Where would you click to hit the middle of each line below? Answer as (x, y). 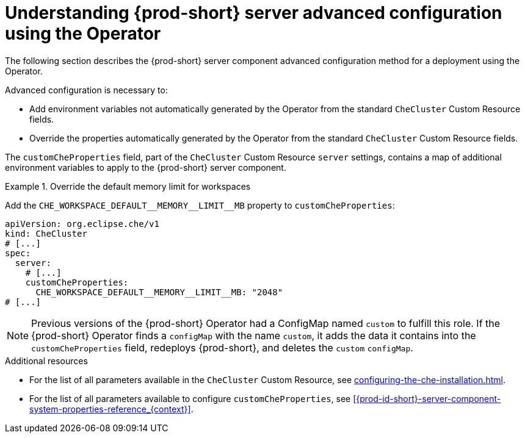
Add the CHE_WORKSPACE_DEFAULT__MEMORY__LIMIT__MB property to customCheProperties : (200, 205)
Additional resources (46, 361)
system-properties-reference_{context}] (110, 409)
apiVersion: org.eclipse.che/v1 (82, 224)
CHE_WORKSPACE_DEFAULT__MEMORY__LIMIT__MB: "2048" (159, 292)
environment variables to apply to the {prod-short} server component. (146, 167)
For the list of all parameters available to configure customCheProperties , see (190, 398)
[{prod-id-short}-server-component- (427, 398)
